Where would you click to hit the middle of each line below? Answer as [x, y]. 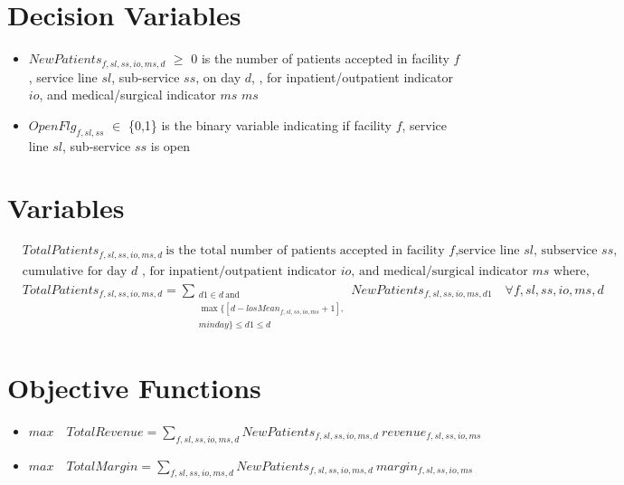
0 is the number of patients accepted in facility [320, 58]
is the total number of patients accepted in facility [305, 251]
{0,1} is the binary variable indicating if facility [260, 124]
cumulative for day [75, 271]
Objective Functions [134, 387]
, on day [218, 76]
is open [170, 145]
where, [571, 271]
